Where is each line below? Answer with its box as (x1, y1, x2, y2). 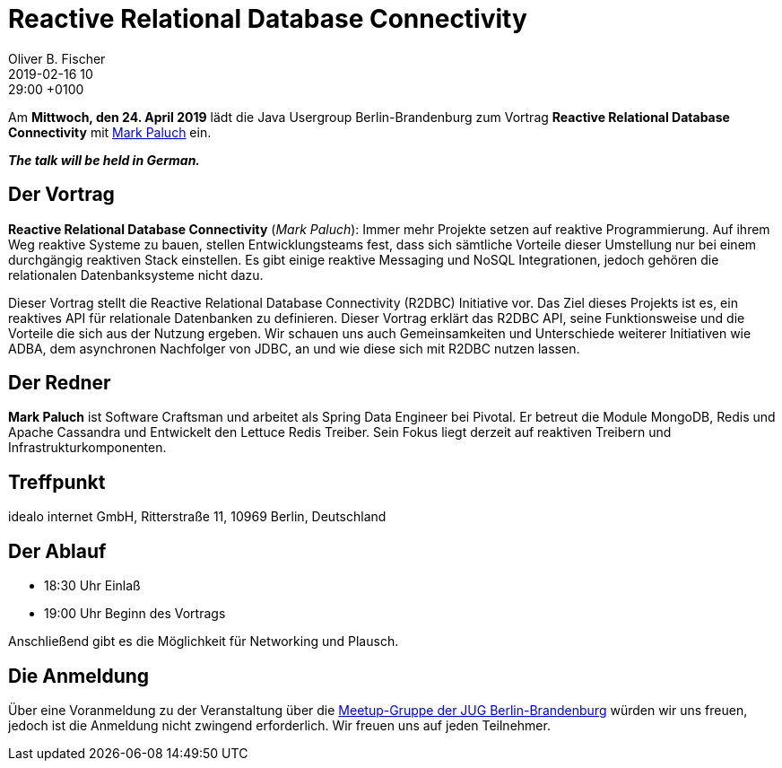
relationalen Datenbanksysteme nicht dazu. (8, 266, 264, 283)
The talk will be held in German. (8, 152, 201, 168)
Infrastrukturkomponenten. (8, 440, 167, 456)
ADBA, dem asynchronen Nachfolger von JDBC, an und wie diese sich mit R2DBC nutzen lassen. (8, 340, 580, 356)
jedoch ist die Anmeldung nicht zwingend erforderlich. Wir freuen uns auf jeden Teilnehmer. (8, 717, 551, 733)
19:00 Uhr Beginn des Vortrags (44, 606, 226, 622)
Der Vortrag (8, 183, 115, 206)
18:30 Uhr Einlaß (44, 578, 141, 594)
